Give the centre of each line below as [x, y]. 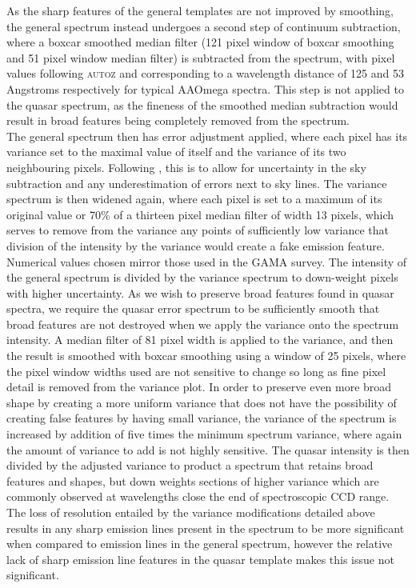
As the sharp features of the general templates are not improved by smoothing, [200, 10]
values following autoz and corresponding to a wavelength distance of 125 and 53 [206, 73]
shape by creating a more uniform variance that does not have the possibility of [202, 402]
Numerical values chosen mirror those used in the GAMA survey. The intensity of [207, 261]
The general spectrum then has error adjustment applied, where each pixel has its [207, 136]
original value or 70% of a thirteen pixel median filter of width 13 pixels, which [200, 214]
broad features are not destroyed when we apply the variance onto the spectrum [203, 324]
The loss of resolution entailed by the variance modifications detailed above [191, 512]
